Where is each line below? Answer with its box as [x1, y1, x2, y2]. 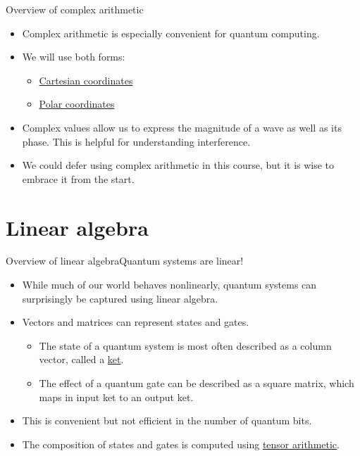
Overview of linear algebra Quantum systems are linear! [6, 253, 244, 268]
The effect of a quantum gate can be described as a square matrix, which [39, 376, 354, 391]
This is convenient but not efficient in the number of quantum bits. [22, 413, 312, 428]
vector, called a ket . [39, 352, 124, 367]
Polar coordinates [39, 96, 115, 111]
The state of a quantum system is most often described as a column [39, 338, 332, 353]
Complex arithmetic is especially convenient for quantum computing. [22, 25, 320, 40]
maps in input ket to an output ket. [39, 389, 194, 404]
